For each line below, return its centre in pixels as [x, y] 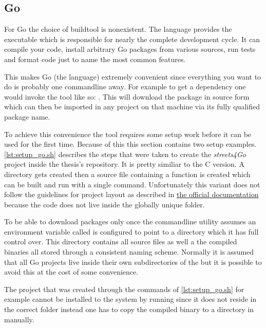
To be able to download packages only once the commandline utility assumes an [130, 221]
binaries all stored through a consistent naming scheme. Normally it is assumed [129, 252]
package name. [27, 116]
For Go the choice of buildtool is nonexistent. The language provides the [118, 29]
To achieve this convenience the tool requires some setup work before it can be [128, 134]
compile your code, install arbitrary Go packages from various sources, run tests [130, 49]
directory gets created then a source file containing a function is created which [127, 174]
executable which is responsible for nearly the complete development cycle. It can [132, 39]
